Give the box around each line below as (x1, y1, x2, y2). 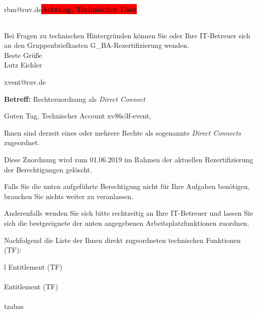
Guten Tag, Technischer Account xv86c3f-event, (4, 110, 151, 121)
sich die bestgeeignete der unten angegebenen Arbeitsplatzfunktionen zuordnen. (4, 217, 249, 228)
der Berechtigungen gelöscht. (4, 164, 92, 174)
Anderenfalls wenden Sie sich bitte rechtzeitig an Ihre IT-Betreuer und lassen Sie (4, 208, 253, 218)
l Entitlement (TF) (4, 261, 62, 272)
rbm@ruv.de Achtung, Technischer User (4, 4, 137, 14)
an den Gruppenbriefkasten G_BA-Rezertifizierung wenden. (4, 40, 189, 50)
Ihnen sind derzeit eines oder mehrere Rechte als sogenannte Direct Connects (4, 127, 241, 138)
